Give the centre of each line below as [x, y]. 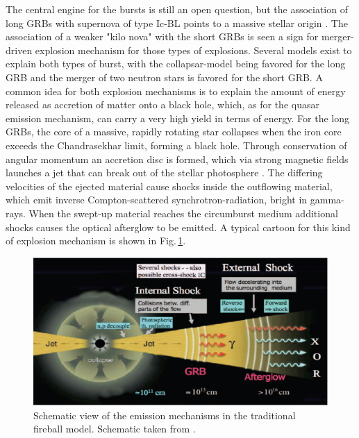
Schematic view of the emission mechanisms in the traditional [165, 415]
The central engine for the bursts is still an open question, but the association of [177, 9]
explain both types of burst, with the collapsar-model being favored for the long [176, 64]
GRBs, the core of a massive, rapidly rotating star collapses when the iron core [174, 132]
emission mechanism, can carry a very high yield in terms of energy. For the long [177, 118]
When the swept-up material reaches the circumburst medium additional [183, 213]
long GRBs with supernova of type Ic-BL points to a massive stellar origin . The [177, 23]
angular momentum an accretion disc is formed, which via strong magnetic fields [177, 159]
